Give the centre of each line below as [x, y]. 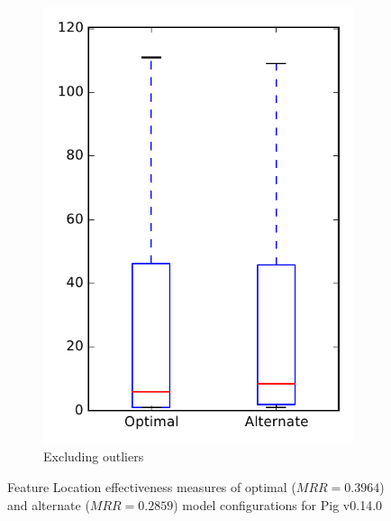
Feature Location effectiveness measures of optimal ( [152, 486]
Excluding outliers [94, 456]
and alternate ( [49, 504]
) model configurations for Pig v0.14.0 [278, 504]
